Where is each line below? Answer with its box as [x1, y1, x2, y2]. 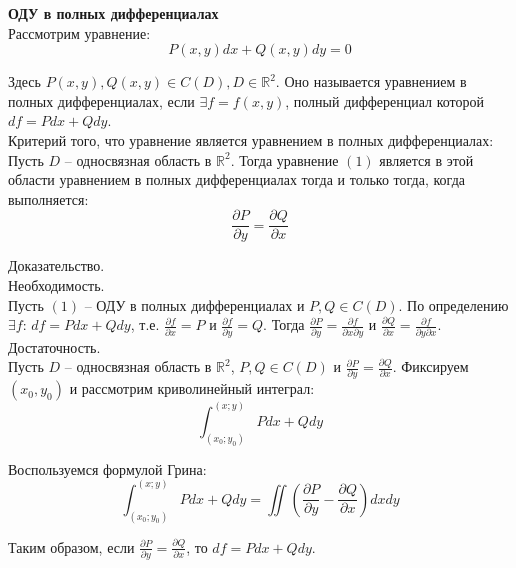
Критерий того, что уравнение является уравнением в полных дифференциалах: [8, 129, 494, 150]
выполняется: [8, 188, 89, 209]
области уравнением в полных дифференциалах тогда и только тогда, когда [8, 169, 465, 190]
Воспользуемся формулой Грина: [8, 458, 207, 479]
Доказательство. [8, 255, 105, 276]
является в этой [379, 149, 474, 170]
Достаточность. [8, 336, 101, 357]
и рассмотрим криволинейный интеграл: [69, 378, 315, 399]
